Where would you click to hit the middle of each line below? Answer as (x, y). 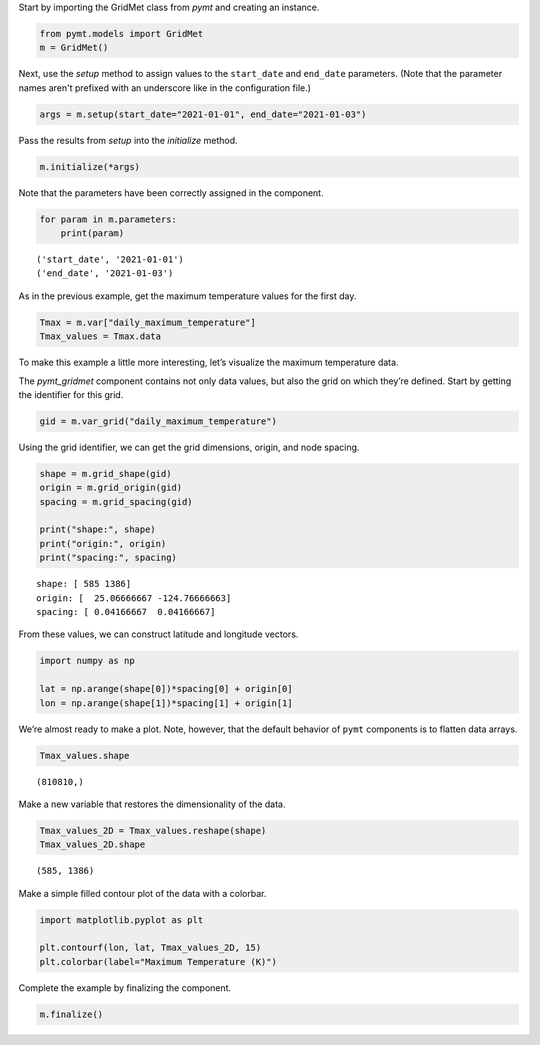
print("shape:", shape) (98, 529)
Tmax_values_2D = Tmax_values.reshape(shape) (153, 830)
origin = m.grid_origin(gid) (111, 488)
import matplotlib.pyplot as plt (121, 919)
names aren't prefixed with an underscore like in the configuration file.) (165, 87)
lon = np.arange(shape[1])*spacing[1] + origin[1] (166, 703)
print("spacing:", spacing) (108, 558)
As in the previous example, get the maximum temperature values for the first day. (187, 296)
